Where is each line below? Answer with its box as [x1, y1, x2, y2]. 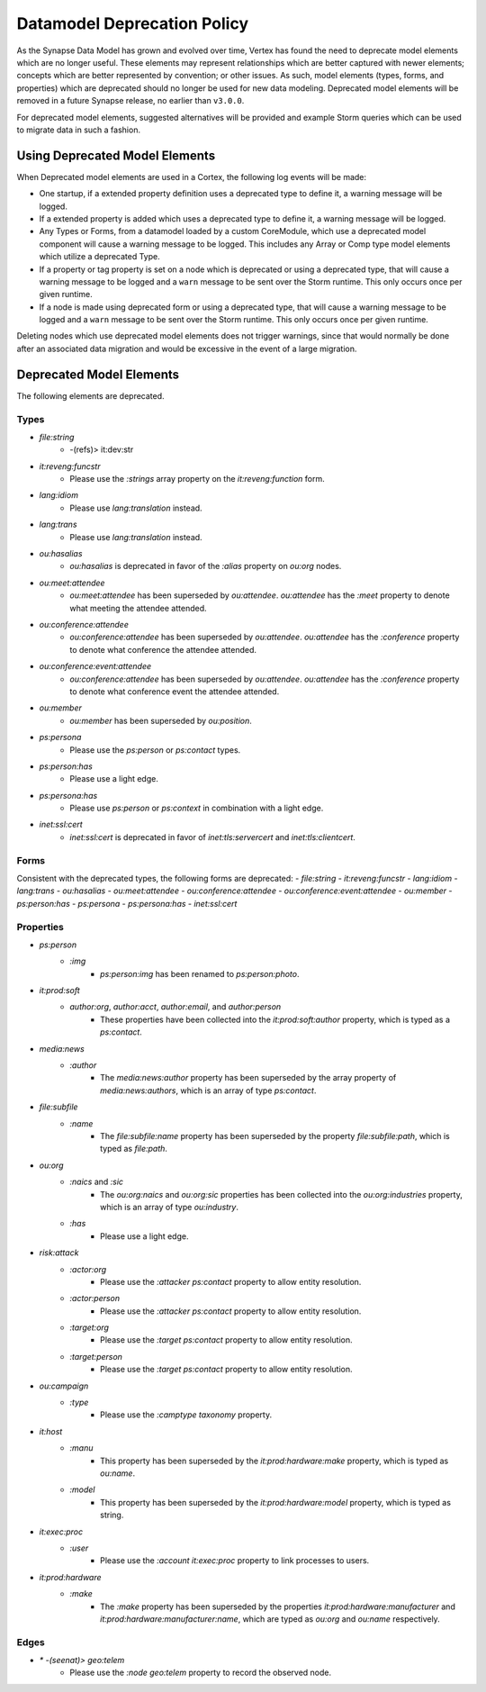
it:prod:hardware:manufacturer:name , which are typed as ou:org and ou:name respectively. [100, 1613, 440, 1624]
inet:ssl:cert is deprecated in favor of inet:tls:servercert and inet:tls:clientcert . [69, 831, 355, 842]
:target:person [69, 1351, 123, 1362]
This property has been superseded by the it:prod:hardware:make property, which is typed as [100, 1455, 449, 1466]
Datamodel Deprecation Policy [16, 14, 249, 33]
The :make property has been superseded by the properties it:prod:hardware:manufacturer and [100, 1601, 456, 1612]
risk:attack [39, 1247, 79, 1258]
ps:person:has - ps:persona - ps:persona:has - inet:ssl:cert [16, 898, 238, 909]
